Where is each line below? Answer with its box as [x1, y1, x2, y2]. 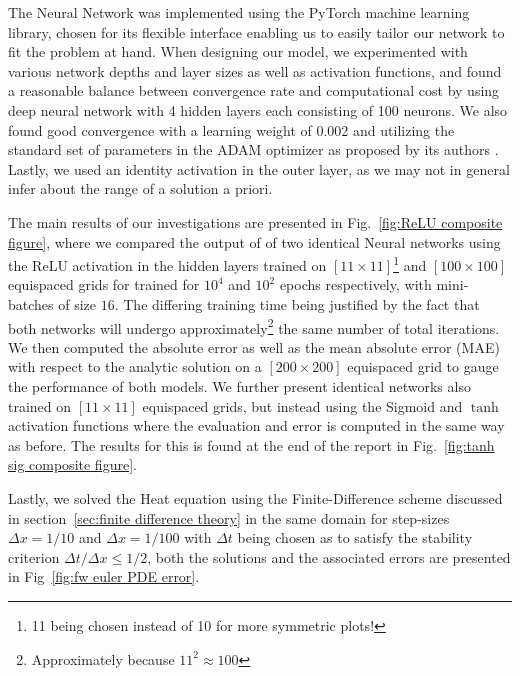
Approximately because [31, 648, 175, 669]
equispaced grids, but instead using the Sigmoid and [142, 395, 463, 416]
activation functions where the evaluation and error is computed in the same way [8, 415, 505, 436]
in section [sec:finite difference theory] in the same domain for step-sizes [8, 507, 450, 528]
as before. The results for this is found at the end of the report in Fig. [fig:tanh [8, 434, 495, 455]
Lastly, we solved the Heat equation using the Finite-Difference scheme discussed [8, 487, 503, 508]
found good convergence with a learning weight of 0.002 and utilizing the [8, 119, 455, 140]
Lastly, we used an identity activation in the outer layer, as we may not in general [8, 158, 510, 179]
